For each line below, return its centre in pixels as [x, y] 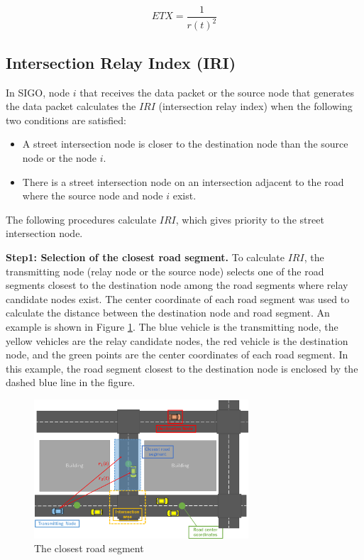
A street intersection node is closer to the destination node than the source [185, 144]
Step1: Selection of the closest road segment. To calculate [145, 257]
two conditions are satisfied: [66, 120]
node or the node [60, 157]
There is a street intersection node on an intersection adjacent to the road [183, 181]
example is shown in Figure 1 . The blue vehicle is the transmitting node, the [172, 326]
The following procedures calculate [81, 219]
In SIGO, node [38, 92]
